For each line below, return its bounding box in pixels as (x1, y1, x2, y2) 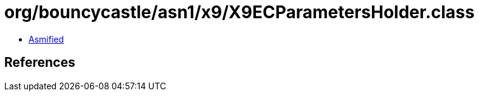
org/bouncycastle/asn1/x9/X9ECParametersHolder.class (4, 2, 475, 22)
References (4, 55, 75, 70)
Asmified (29, 33, 64, 44)
